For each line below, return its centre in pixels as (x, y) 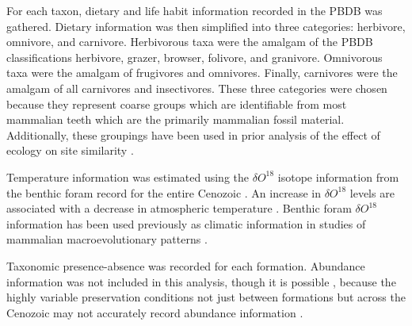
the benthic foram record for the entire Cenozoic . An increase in (164, 192)
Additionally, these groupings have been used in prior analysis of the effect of (193, 134)
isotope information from (338, 176)
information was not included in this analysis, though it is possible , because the (201, 281)
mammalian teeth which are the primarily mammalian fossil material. (175, 119)
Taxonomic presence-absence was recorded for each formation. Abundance (186, 265)
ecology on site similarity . (70, 150)
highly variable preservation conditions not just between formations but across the (206, 297)
